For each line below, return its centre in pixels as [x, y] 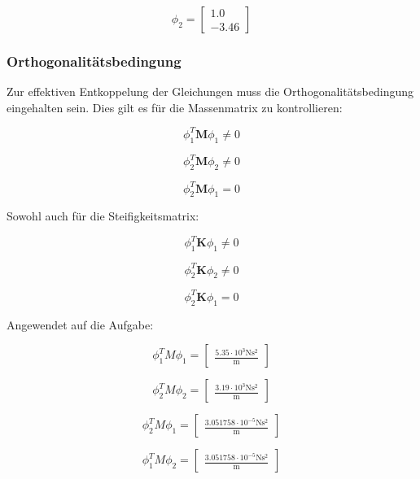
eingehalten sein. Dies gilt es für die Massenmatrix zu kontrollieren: [175, 107]
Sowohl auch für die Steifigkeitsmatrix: [103, 216]
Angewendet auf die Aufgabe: [80, 324]
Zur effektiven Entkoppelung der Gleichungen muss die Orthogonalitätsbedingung [210, 91]
